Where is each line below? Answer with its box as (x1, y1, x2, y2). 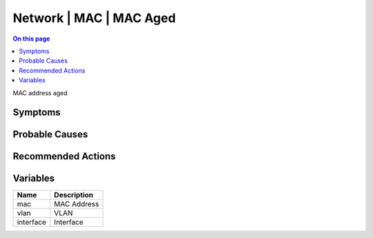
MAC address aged (12, 88, 68, 97)
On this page (12, 34, 50, 43)
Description (54, 190, 93, 200)
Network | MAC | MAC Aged (12, 10, 176, 26)
